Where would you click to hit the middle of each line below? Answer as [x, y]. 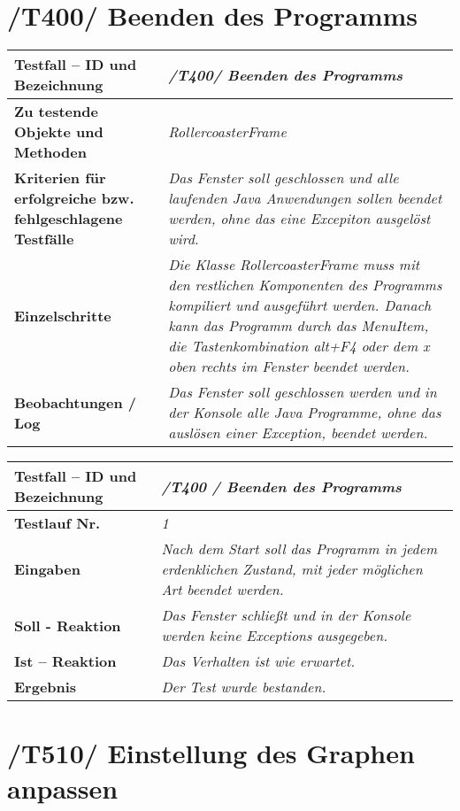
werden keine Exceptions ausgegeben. [275, 636]
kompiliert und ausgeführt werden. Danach [300, 305]
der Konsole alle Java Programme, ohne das [305, 413]
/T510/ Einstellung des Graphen [211, 753]
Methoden [50, 152]
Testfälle [44, 239]
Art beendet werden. [222, 590]
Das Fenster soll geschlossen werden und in [303, 392]
